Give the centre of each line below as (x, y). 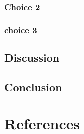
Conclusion (33, 87)
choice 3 (21, 29)
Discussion (32, 57)
